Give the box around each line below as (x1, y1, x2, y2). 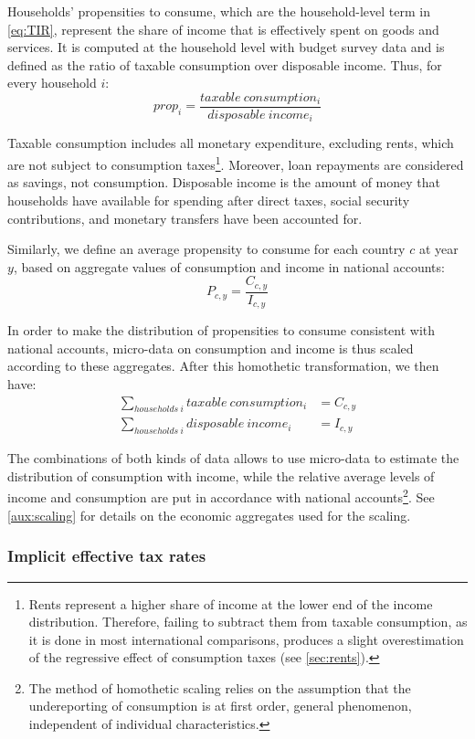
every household (7, 73, 97, 92)
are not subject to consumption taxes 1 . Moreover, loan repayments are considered (7, 153, 464, 174)
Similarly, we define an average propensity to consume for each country (7, 239, 406, 259)
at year (418, 239, 459, 259)
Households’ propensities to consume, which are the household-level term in (7, 2, 430, 20)
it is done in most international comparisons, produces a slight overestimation (28, 629, 464, 649)
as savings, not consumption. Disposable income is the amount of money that (7, 173, 440, 192)
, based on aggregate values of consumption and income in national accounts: (13, 257, 445, 276)
